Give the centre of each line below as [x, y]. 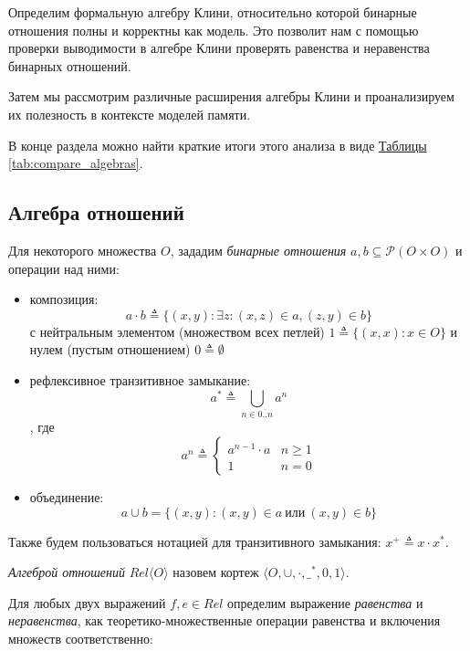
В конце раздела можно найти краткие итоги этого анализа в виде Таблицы [218, 145]
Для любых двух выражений [87, 602]
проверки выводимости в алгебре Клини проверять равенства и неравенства [219, 48]
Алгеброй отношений [67, 572]
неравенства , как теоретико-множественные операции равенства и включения [225, 620]
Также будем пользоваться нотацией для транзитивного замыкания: [195, 541]
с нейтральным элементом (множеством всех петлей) [177, 331]
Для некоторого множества [83, 250]
